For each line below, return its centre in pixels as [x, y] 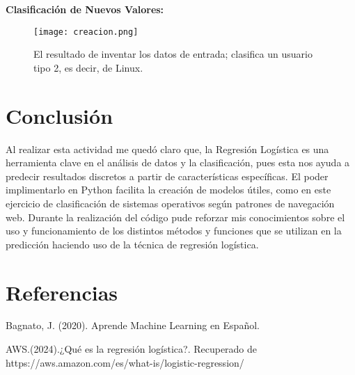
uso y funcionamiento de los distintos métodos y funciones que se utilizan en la [174, 231]
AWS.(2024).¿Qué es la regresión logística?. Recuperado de [132, 349]
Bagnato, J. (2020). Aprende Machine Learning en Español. [133, 325]
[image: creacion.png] [86, 32]
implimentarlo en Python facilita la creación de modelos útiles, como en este [168, 190]
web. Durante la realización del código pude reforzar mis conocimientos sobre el [175, 217]
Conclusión [60, 115]
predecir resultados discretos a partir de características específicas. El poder [167, 176]
